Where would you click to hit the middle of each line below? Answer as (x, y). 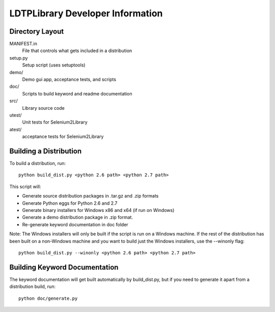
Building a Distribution (46, 151)
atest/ (16, 129)
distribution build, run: (33, 286)
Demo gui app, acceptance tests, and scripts (69, 80)
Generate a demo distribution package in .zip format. (78, 218)
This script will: (25, 186)
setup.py (19, 58)
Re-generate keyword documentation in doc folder (75, 224)
